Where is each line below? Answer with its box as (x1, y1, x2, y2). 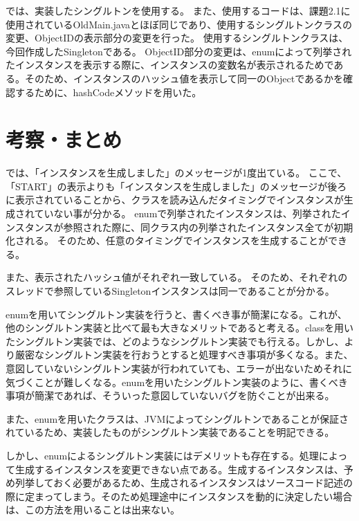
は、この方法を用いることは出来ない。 (6, 502, 180, 517)
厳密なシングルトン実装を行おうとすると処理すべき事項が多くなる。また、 (15, 347, 353, 362)
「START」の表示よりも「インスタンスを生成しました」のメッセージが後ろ (6, 179, 347, 193)
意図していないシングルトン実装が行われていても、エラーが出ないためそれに (6, 361, 352, 375)
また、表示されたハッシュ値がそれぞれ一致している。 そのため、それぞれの (6, 270, 348, 284)
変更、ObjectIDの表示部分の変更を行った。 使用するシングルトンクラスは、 (6, 30, 349, 45)
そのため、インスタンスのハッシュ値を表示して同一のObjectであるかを (24, 71, 344, 85)
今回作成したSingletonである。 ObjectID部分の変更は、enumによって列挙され (6, 44, 352, 58)
